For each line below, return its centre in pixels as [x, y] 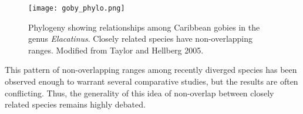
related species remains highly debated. [75, 104]
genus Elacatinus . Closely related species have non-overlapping [141, 38]
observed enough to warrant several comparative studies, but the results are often [151, 81]
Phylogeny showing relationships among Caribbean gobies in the [144, 27]
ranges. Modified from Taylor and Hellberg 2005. [116, 50]
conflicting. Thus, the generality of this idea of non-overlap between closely [139, 93]
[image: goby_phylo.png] [77, 8]
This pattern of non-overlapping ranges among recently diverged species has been [151, 70]
